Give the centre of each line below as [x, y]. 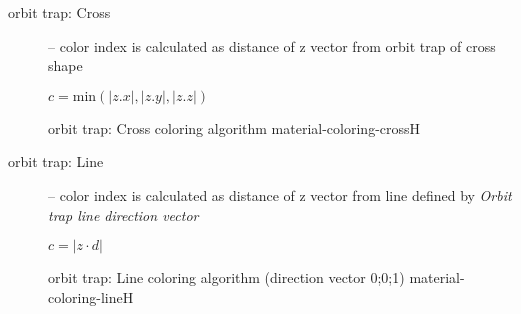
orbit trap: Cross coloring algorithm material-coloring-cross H [234, 127]
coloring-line [85, 296]
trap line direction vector [123, 214]
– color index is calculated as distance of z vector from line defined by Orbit [280, 194]
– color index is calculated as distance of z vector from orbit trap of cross [272, 45]
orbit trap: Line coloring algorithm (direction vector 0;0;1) [226, 277]
